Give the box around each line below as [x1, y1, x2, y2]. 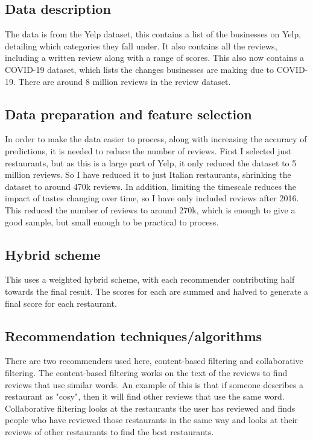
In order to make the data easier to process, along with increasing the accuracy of [5, 133, 307, 145]
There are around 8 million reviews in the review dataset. [18, 75, 231, 87]
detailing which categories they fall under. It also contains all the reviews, [5, 39, 277, 52]
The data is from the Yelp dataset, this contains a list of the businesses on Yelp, [5, 28, 302, 40]
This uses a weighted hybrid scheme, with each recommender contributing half [5, 273, 295, 286]
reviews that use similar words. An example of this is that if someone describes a [5, 378, 304, 391]
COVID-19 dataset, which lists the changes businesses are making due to [5, 63, 274, 75]
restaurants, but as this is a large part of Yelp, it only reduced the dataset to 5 [5, 156, 297, 169]
